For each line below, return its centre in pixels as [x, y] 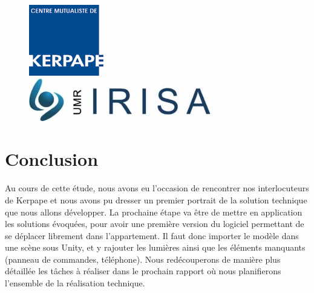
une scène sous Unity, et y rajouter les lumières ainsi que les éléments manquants [155, 247]
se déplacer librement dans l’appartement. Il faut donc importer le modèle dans [152, 235]
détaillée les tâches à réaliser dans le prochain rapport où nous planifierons [143, 271]
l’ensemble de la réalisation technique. [75, 283]
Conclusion [52, 159]
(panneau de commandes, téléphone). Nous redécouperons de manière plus [143, 259]
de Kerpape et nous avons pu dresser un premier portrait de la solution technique [156, 199]
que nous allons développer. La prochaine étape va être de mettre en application [154, 212]
